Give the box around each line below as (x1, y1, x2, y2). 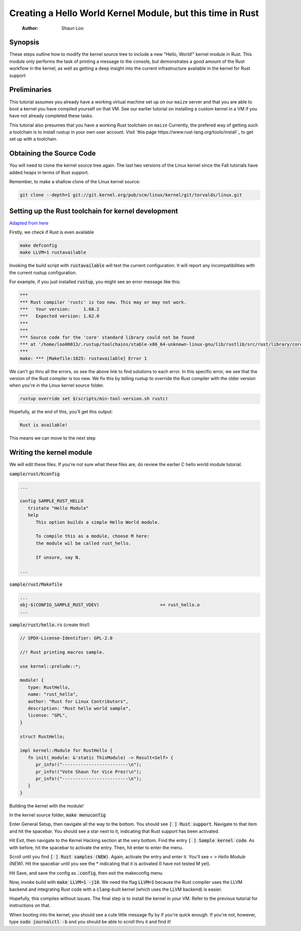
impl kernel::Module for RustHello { (20, 748, 113, 753)
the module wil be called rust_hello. (36, 540, 131, 546)
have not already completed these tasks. (9, 113, 94, 119)
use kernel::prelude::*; (20, 663, 81, 669)
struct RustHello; (20, 734, 65, 739)
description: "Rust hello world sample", (28, 706, 131, 711)
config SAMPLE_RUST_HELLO (20, 498, 84, 504)
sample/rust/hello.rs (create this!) (9, 622, 90, 628)
